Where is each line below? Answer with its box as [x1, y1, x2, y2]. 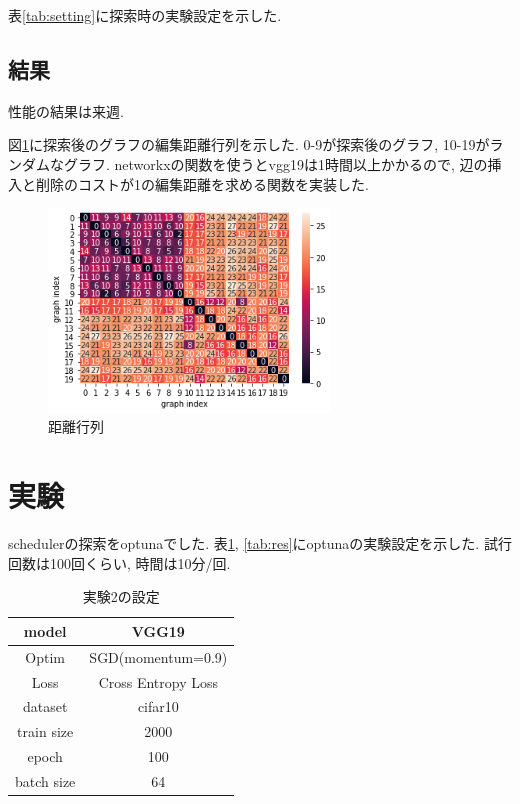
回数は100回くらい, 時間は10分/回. [8, 552, 231, 573]
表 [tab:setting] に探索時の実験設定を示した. [8, 5, 282, 25]
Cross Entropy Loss [98, 671, 219, 692]
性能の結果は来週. [8, 100, 124, 121]
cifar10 [137, 696, 179, 717]
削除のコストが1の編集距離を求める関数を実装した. [35, 173, 369, 194]
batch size [15, 770, 76, 791]
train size [17, 721, 74, 742]
